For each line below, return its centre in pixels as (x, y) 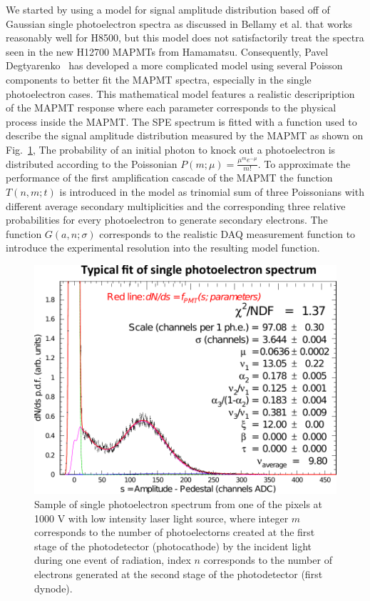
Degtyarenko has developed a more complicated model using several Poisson (174, 65)
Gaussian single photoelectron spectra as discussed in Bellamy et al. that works (179, 23)
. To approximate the (304, 163)
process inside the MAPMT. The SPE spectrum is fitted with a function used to (181, 121)
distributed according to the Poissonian (92, 163)
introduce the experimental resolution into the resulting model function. (163, 248)
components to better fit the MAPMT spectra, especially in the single (159, 79)
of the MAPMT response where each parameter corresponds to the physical (171, 108)
